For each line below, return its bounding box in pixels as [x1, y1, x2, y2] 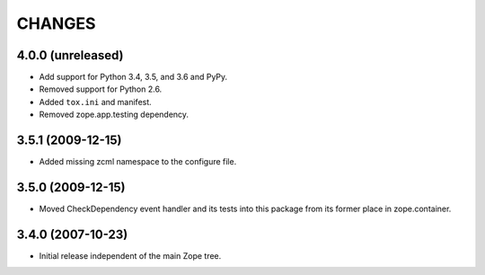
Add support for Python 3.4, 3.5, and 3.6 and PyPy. [39, 72, 228, 83]
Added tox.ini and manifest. [39, 96, 152, 107]
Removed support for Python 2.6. [39, 84, 163, 94]
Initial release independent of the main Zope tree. [39, 250, 222, 261]
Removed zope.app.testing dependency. [39, 109, 189, 120]
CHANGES [16, 13, 96, 33]
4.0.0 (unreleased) [16, 48, 124, 63]
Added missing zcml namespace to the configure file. [39, 156, 237, 167]
